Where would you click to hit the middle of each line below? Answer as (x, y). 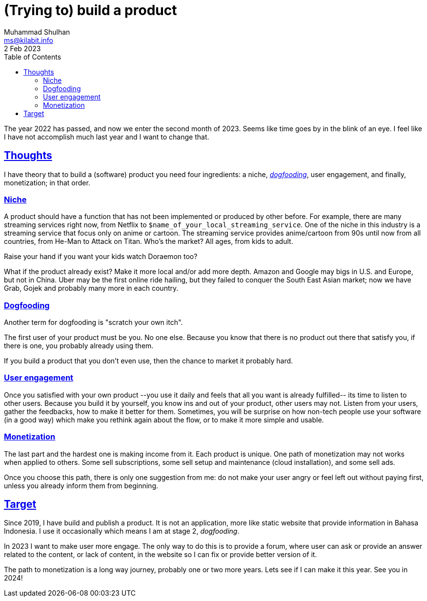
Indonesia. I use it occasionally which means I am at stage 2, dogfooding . (122, 531)
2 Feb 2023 (22, 48)
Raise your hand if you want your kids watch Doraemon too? (101, 257)
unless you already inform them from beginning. (81, 485)
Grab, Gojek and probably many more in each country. (91, 288)
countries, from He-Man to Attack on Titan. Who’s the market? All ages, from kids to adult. (149, 241)
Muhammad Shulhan (37, 32)
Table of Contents (33, 57)
